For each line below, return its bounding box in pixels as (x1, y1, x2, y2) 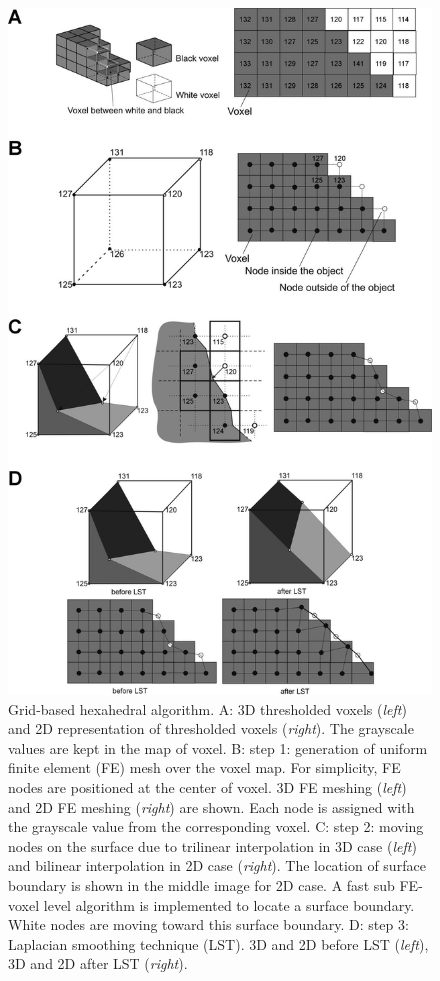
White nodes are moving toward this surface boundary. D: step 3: (8, 914, 409, 935)
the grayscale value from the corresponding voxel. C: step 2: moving (8, 816, 424, 837)
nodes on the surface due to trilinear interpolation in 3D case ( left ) (8, 835, 417, 856)
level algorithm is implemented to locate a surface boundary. (43, 894, 415, 915)
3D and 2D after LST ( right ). (8, 953, 188, 974)
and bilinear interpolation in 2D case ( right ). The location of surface (8, 855, 426, 876)
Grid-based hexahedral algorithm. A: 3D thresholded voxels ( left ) (8, 698, 407, 719)
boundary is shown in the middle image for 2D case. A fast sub (8, 874, 395, 895)
